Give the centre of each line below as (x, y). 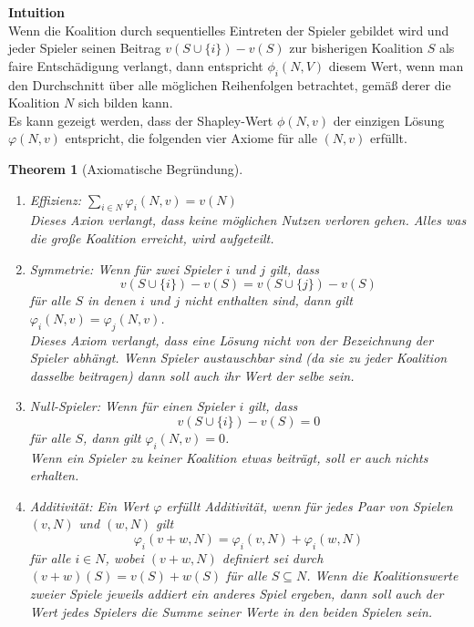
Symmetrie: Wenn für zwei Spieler (125, 268)
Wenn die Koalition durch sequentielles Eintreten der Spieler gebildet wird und (229, 30)
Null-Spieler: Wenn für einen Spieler (132, 406)
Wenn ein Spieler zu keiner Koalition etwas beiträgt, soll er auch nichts (229, 457)
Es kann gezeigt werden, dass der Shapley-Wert (141, 120)
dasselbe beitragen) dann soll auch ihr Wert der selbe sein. (192, 375)
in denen (111, 300)
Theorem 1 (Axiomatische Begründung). (126, 168)
